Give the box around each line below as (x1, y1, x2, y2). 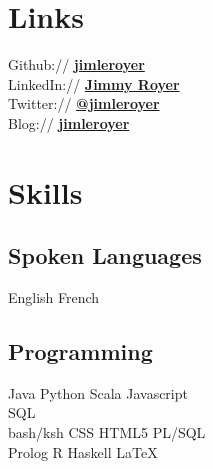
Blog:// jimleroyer (8, 112, 130, 133)
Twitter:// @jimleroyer (8, 93, 160, 114)
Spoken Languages (8, 240, 202, 271)
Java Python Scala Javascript (8, 382, 188, 403)
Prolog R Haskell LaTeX (8, 441, 158, 462)
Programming (8, 336, 153, 367)
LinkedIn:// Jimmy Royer (8, 73, 180, 94)
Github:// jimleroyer (8, 54, 145, 75)
